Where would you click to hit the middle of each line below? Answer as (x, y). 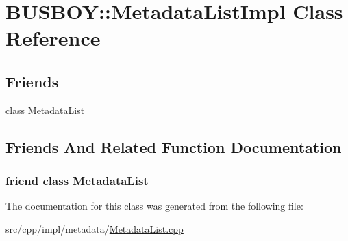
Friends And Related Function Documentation (174, 146)
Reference (53, 38)
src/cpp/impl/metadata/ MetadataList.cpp (95, 228)
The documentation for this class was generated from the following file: (154, 206)
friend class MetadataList (77, 181)
